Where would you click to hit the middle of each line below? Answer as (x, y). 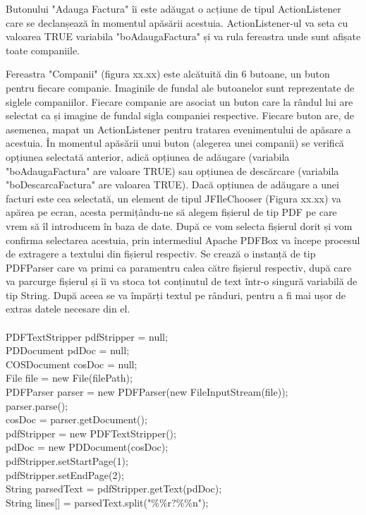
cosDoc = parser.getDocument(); (77, 419)
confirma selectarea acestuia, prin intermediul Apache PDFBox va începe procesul (183, 240)
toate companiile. (43, 50)
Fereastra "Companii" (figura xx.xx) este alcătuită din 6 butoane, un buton (168, 74)
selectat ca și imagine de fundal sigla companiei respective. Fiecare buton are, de (180, 115)
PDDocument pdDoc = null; (68, 350)
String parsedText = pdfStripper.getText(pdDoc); (114, 489)
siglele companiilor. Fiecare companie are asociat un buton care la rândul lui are (179, 101)
